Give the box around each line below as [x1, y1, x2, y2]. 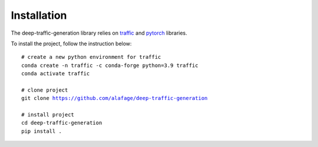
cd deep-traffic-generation [21, 119, 102, 126]
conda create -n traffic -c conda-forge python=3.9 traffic [21, 62, 198, 69]
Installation [11, 9, 67, 22]
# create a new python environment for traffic [21, 54, 161, 61]
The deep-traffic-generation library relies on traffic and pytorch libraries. [11, 29, 188, 36]
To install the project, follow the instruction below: [11, 40, 132, 47]
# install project [21, 112, 75, 118]
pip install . [21, 128, 62, 135]
